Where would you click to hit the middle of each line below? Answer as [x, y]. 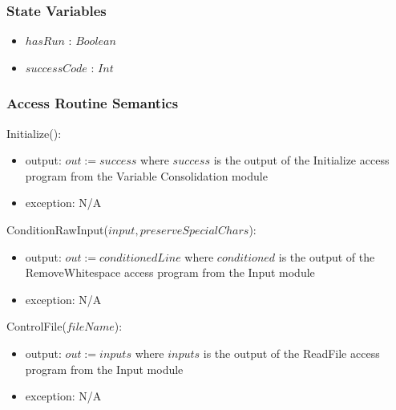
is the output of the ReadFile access [291, 353]
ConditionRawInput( [58, 229]
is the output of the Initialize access [301, 160]
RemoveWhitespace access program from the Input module [170, 272]
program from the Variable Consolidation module [146, 175]
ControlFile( [36, 326]
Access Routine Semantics [93, 103]
